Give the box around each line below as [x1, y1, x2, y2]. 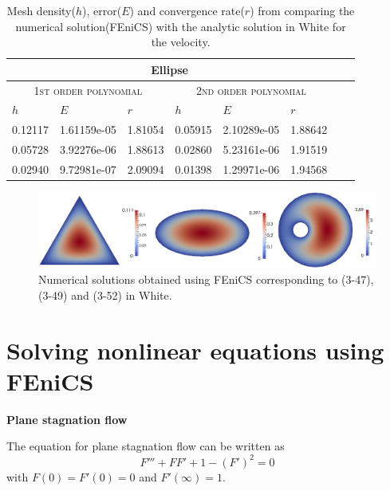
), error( [82, 2, 122, 18]
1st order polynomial [33, 81, 142, 98]
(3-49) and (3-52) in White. [38, 286, 172, 303]
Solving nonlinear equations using [6, 333, 384, 366]
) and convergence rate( [129, 2, 245, 18]
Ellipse [151, 61, 188, 77]
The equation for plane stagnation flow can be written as [6, 438, 285, 454]
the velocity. [151, 33, 211, 50]
